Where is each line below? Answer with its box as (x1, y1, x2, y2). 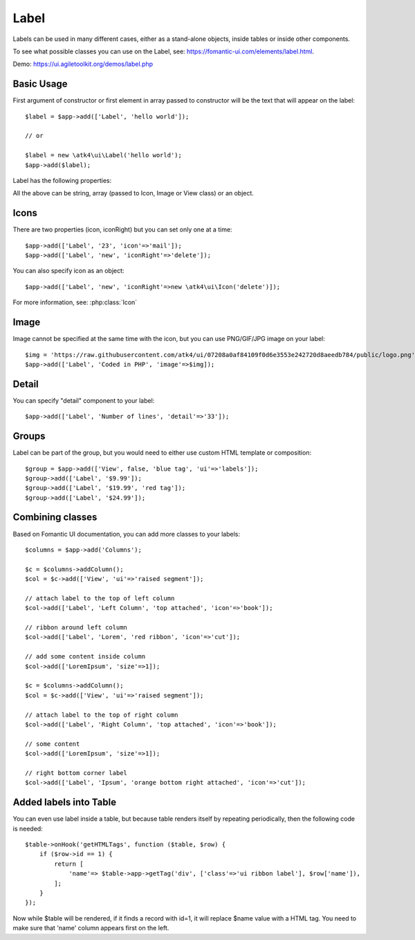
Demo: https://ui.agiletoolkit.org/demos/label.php (12, 60, 154, 69)
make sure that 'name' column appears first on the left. (12, 924, 169, 932)
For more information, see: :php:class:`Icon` (12, 298, 138, 306)
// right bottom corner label (25, 769, 128, 776)
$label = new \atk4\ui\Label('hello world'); (25, 151, 183, 159)
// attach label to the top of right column (25, 711, 179, 719)
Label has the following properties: (12, 176, 112, 184)
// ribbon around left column (25, 624, 128, 632)
